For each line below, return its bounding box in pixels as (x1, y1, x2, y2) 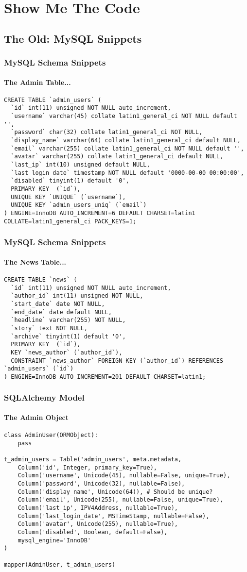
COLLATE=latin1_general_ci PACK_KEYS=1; (4, 218, 137, 225)
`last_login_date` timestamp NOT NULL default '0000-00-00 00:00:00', (11, 169, 244, 176)
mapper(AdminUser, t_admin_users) (4, 561, 116, 568)
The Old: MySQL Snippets (4, 31, 142, 46)
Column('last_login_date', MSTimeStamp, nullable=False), (18, 512, 210, 520)
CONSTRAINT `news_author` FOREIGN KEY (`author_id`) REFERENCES (11, 357, 224, 364)
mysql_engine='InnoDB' (18, 537, 91, 544)
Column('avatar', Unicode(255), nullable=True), (18, 521, 178, 528)
